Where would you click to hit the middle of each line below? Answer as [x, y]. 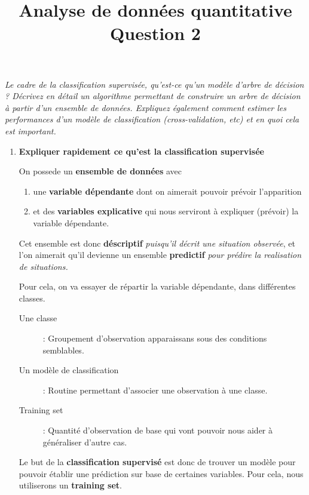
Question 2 [155, 33]
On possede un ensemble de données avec [100, 171]
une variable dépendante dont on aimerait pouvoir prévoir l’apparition [167, 191]
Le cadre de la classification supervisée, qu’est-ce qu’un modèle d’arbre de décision [154, 84]
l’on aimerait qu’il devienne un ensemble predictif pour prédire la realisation [160, 255]
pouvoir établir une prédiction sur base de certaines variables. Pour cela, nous [161, 473]
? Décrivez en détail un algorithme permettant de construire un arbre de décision [153, 96]
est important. [30, 130]
